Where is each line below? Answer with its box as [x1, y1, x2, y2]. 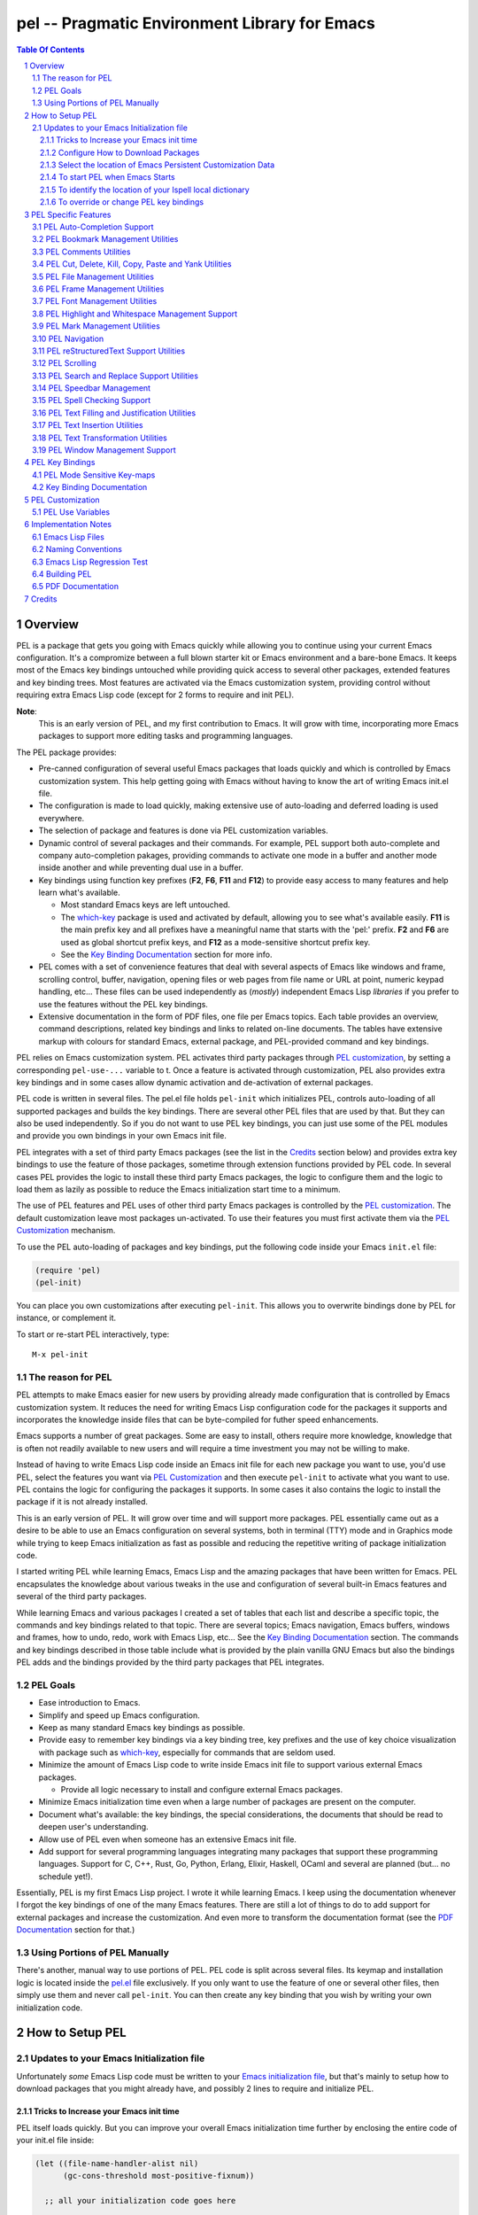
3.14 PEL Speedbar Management [32, 383, 150, 393]
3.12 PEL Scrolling [32, 358, 96, 369]
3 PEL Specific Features [24, 209, 112, 220]
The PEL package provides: [16, 747, 117, 758]
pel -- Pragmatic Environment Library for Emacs [16, 13, 375, 33]
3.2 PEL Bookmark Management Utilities [32, 234, 179, 245]
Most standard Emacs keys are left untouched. [60, 899, 230, 910]
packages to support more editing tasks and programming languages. [38, 731, 294, 742]
